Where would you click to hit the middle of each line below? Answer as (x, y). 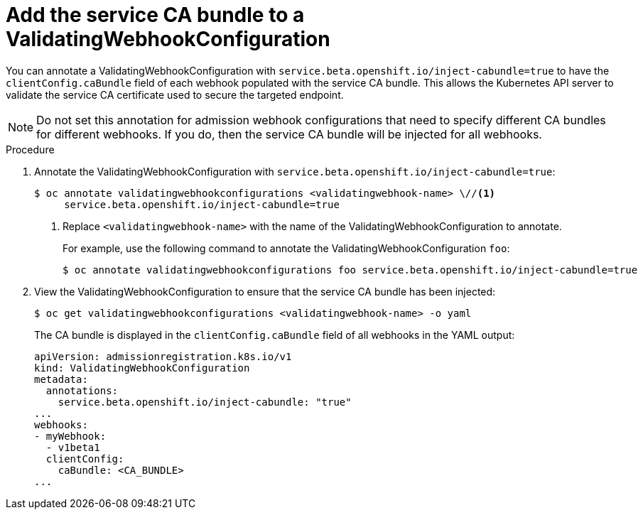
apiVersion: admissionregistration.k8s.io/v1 (163, 356)
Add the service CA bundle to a (155, 15)
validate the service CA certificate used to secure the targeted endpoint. (175, 94)
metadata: (61, 379)
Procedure (30, 149)
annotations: (82, 390)
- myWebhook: (70, 436)
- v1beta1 (73, 447)
